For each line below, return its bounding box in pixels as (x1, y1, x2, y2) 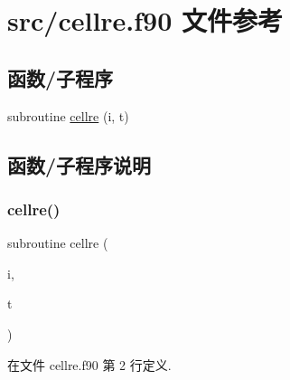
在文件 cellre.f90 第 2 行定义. (7, 355, 172, 374)
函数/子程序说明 (7, 150, 152, 178)
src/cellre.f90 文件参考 (7, 2, 284, 39)
